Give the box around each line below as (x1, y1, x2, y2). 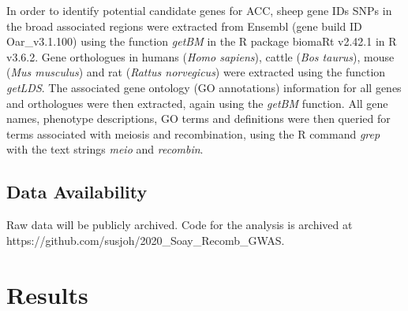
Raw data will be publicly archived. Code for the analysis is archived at (6, 217, 353, 233)
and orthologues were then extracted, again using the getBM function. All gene (6, 94, 388, 111)
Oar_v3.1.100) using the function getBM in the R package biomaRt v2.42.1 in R (6, 33, 397, 50)
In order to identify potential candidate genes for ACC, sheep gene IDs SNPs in (6, 2, 392, 18)
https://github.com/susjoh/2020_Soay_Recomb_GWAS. (6, 231, 285, 248)
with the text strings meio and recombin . (6, 141, 204, 157)
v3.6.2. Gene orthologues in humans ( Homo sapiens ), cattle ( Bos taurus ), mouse (6, 48, 395, 65)
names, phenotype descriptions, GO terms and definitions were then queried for (6, 110, 391, 127)
